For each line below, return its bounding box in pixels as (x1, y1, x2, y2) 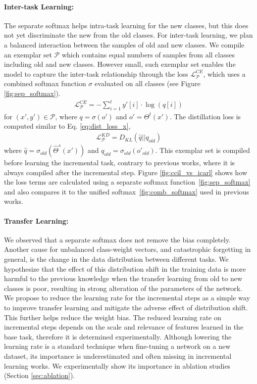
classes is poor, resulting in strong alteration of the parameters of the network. (4, 283, 243, 293)
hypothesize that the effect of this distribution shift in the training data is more (4, 263, 246, 274)
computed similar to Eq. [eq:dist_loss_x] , (4, 121, 131, 131)
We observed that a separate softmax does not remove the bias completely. (4, 234, 231, 244)
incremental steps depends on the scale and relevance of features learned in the (4, 322, 244, 332)
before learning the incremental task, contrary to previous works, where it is (4, 157, 235, 168)
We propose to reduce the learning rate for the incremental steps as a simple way (4, 292, 250, 303)
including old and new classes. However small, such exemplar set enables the (4, 59, 236, 69)
